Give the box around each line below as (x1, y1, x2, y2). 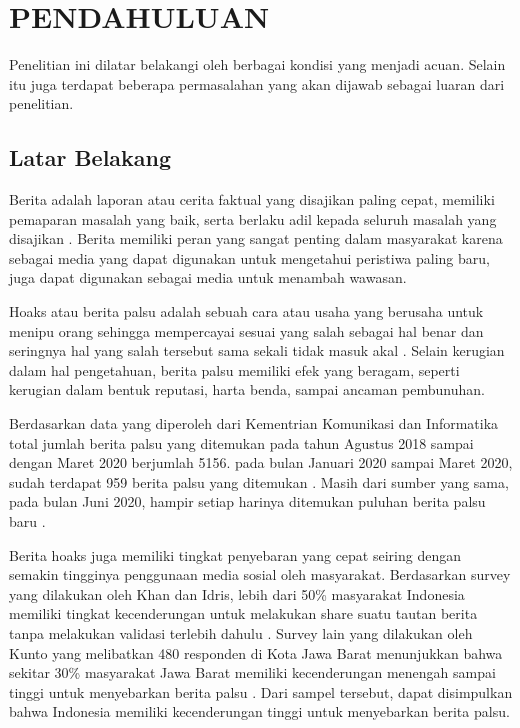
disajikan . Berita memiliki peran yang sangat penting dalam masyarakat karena (9, 228, 503, 249)
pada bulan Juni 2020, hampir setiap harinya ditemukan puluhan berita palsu (9, 491, 486, 512)
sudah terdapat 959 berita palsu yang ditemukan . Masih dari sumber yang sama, (9, 471, 509, 492)
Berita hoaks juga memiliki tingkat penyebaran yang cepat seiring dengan (9, 544, 461, 565)
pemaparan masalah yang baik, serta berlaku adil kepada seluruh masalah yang (9, 208, 497, 229)
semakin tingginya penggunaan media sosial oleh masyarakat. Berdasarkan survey (9, 564, 511, 585)
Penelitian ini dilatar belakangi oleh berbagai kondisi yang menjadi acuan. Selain (9, 54, 506, 75)
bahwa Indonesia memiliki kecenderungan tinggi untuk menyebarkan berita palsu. (9, 701, 510, 722)
